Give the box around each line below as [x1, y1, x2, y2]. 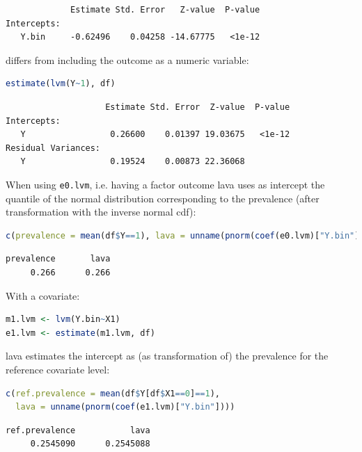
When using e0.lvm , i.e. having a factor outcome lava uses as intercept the [6, 177, 325, 191]
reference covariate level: [6, 362, 110, 376]
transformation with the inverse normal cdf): [6, 204, 196, 219]
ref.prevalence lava [6, 425, 150, 435]
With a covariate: [6, 288, 80, 302]
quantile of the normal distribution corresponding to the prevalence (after [6, 191, 320, 205]
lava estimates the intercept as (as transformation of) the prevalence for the [6, 348, 329, 363]
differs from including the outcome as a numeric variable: [6, 52, 249, 67]
